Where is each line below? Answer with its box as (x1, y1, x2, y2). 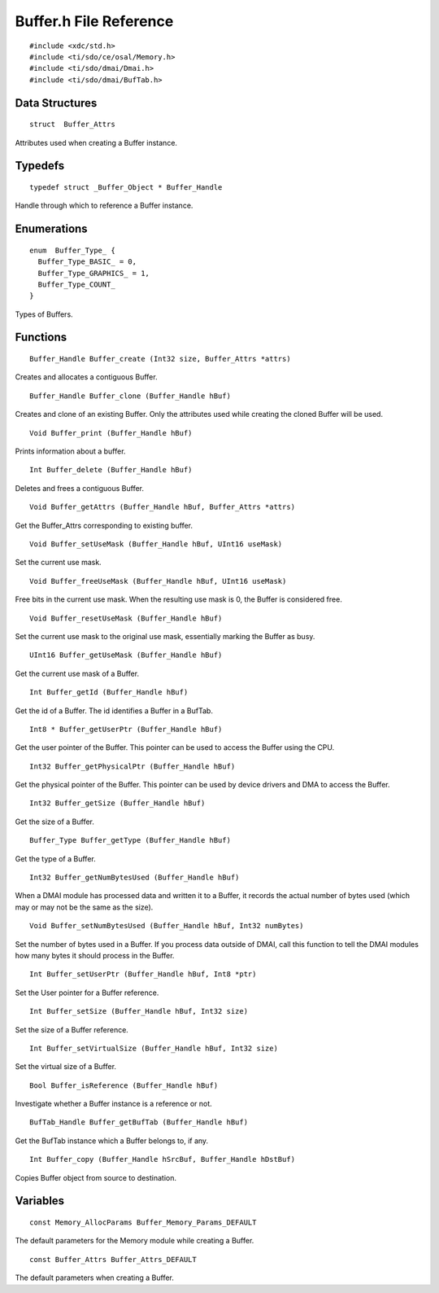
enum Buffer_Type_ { (29, 245, 115, 255)
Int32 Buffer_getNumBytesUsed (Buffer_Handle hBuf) (29, 873, 240, 883)
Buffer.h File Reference (15, 12, 174, 30)
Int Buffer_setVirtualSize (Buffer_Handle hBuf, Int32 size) (29, 1043, 278, 1053)
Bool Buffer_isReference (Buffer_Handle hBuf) (29, 1080, 219, 1090)
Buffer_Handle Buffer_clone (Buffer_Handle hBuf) (29, 391, 232, 401)
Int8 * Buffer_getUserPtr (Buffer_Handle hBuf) (29, 725, 223, 734)
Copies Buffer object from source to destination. (15, 1172, 177, 1182)
